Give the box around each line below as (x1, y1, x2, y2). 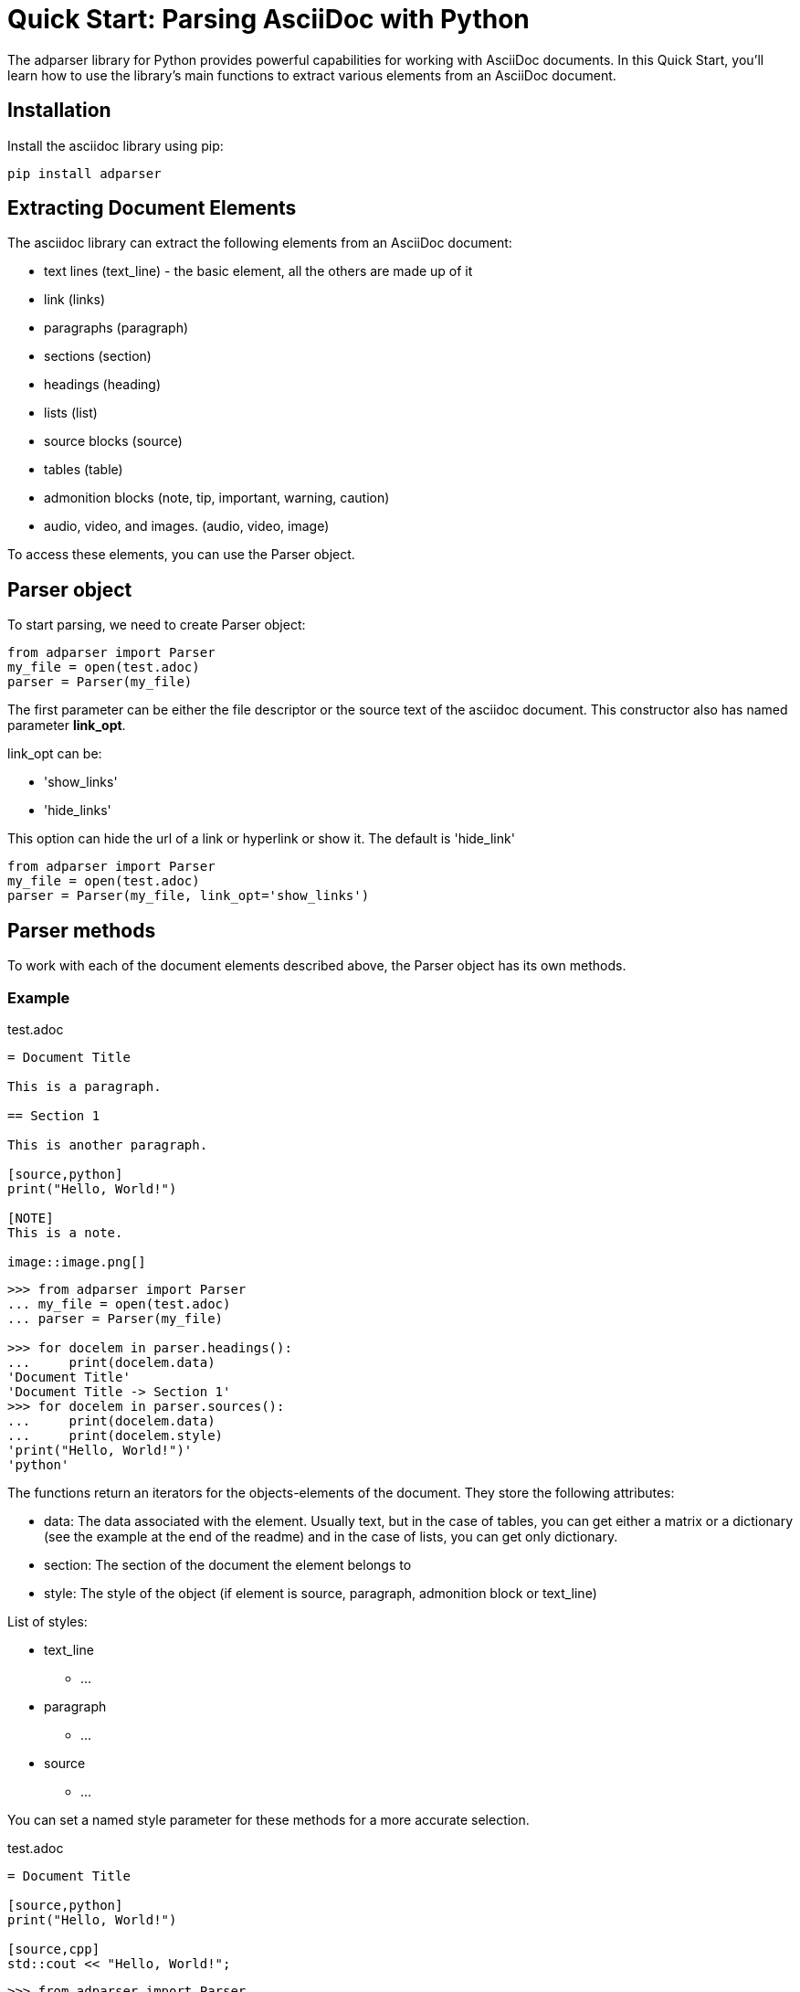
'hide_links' (44, 802, 111, 819)
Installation (7, 99, 111, 122)
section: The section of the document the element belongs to (44, 1556, 412, 1573)
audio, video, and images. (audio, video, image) (44, 518, 330, 535)
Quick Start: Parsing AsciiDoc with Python (7, 4, 530, 35)
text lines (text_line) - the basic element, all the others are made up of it (44, 263, 473, 280)
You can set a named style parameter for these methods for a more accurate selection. (7, 1811, 530, 1828)
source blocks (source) (44, 433, 183, 450)
